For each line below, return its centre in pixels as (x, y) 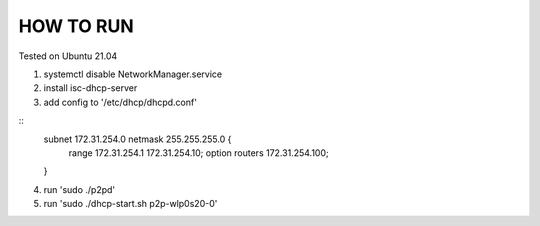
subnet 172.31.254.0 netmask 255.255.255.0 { (137, 139)
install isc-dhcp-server (90, 88)
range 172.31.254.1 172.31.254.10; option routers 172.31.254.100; (198, 152)
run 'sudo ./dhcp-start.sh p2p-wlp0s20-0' (130, 204)
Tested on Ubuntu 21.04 (68, 56)
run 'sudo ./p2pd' (79, 189)
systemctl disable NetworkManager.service (133, 74)
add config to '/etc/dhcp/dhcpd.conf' (120, 102)
